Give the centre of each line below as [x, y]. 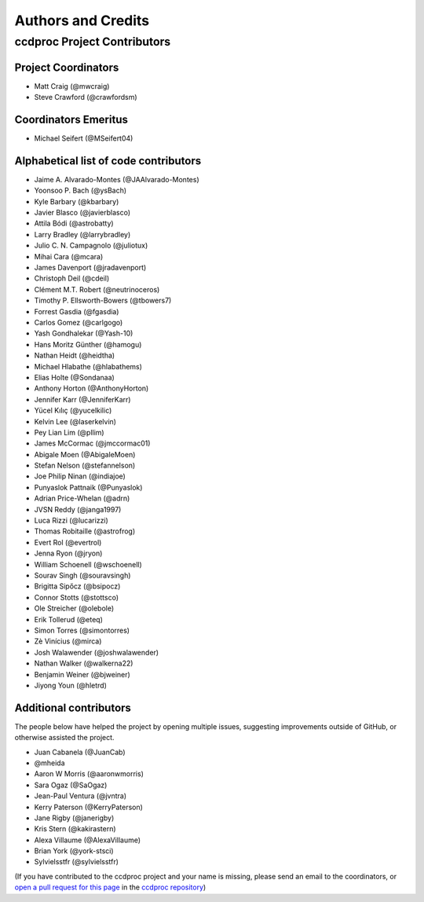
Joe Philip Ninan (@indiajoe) [80, 476]
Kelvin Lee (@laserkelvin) [75, 421]
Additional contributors [73, 708]
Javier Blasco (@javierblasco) [82, 213]
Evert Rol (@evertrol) [68, 542]
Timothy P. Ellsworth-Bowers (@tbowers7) [103, 301]
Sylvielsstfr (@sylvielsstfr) [77, 862]
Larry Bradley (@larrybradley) [82, 234]
